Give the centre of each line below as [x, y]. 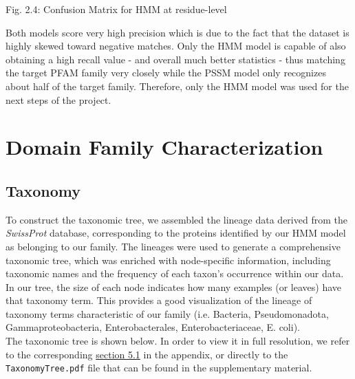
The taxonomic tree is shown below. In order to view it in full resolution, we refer [178, 341]
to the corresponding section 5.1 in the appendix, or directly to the [147, 354]
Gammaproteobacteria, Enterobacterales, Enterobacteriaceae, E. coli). [153, 327]
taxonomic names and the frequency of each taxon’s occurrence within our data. [175, 273]
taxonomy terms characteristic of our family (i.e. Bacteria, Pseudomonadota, [167, 313]
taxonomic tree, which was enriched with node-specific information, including [168, 260]
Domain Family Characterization [164, 147]
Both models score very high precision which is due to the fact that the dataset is [177, 32]
